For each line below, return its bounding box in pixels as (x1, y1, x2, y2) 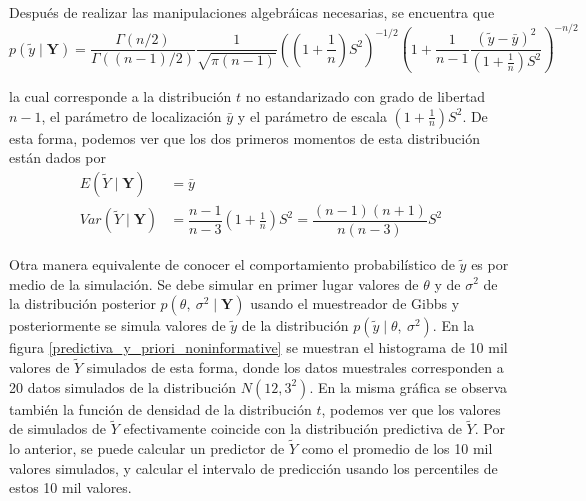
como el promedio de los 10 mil (301, 438, 493, 459)
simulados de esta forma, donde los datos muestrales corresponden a (86, 356, 504, 377)
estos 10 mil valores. (9, 477, 132, 498)
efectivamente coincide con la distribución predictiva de (123, 418, 462, 439)
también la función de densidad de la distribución (9, 398, 312, 419)
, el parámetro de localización (41, 105, 222, 126)
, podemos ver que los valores (321, 398, 501, 419)
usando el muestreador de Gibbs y (250, 293, 460, 314)
